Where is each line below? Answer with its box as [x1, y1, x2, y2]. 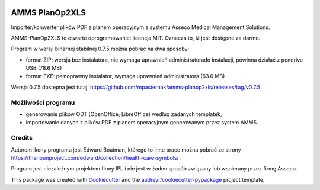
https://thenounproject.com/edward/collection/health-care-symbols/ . [11, 154, 182, 161]
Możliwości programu [11, 98, 75, 107]
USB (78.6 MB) [25, 65, 62, 72]
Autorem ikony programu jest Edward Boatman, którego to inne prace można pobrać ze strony [11, 146, 241, 153]
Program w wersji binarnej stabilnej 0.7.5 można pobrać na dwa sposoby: [11, 45, 190, 53]
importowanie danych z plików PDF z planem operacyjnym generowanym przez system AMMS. [25, 119, 258, 126]
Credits [11, 134, 33, 142]
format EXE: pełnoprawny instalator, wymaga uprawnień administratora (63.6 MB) [25, 73, 225, 80]
